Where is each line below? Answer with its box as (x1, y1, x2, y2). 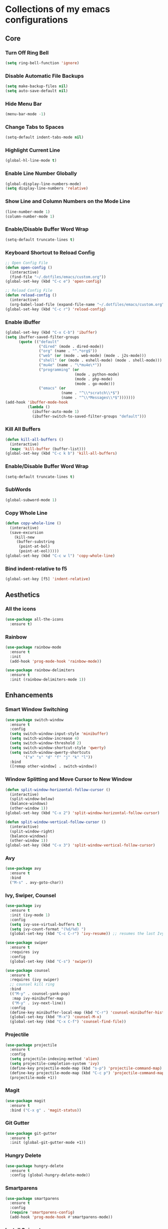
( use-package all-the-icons (5, 617, 64, 622)
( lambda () (27, 404, 50, 409)
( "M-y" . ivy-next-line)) (11, 1000, 66, 1005)
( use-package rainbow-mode (5, 645, 61, 650)
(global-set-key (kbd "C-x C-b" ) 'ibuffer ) (5, 330, 97, 335)
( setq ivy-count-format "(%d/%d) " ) (9, 926, 86, 932)
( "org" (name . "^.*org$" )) (38, 348, 97, 354)
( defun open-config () (5, 265, 52, 270)
